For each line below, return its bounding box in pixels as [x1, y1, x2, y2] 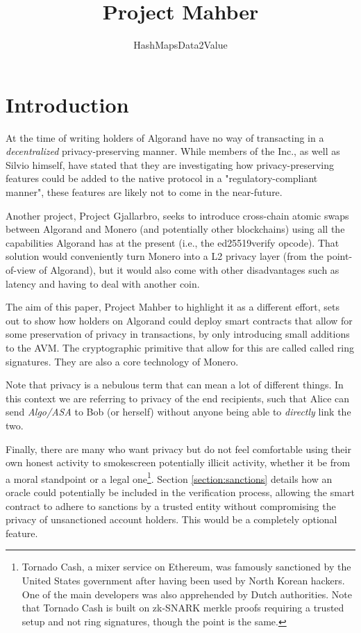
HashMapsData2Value [133, 38, 228, 52]
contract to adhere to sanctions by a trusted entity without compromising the [6, 498, 336, 513]
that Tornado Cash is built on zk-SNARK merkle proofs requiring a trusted [22, 600, 344, 615]
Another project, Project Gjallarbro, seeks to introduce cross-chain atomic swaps [6, 208, 349, 222]
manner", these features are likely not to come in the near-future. [6, 185, 283, 199]
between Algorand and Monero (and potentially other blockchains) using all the [6, 222, 345, 236]
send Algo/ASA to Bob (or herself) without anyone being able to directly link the [6, 404, 351, 419]
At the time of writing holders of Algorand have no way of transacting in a [6, 130, 324, 145]
